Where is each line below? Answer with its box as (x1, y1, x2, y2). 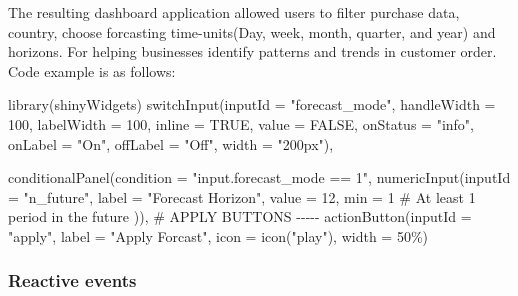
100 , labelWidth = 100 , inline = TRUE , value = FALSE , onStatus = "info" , (8, 113, 474, 134)
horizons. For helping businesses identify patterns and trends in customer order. (8, 41, 497, 62)
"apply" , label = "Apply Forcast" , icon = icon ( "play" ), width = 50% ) (8, 225, 429, 246)
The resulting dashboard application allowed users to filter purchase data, (8, 2, 460, 22)
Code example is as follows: (8, 60, 176, 81)
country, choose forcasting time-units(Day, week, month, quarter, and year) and (8, 21, 496, 42)
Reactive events (8, 268, 137, 293)
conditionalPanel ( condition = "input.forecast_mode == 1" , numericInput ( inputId (8, 167, 511, 188)
